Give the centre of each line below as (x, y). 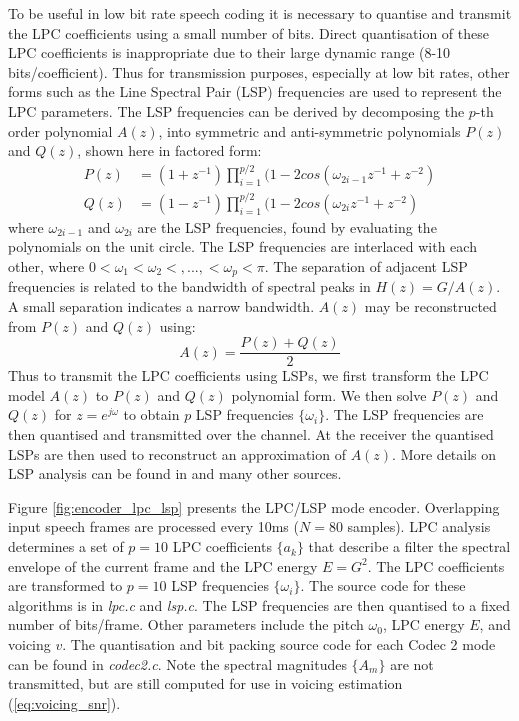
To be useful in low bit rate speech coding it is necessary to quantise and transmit (260, 13)
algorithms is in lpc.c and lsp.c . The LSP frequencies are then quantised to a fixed (259, 604)
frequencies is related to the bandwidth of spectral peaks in (189, 286)
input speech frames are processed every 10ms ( (153, 526)
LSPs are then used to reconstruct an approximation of (177, 453)
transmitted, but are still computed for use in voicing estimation (205, 683)
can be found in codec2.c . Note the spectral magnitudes (177, 663)
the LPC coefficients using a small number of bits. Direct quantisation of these (248, 32)
